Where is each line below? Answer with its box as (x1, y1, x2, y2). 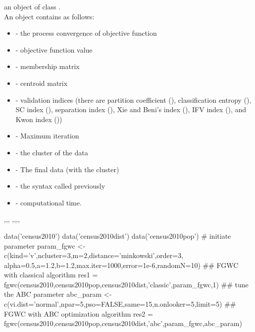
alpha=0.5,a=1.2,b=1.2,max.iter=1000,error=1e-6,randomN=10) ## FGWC (4, 260, 239, 270)
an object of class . (4, 1, 61, 11)
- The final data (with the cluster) (15, 164, 119, 174)
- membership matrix (15, 61, 80, 71)
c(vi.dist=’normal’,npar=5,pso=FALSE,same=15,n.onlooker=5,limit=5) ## (4, 299, 236, 309)
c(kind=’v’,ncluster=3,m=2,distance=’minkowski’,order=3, (4, 250, 184, 261)
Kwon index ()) (15, 114, 62, 124)
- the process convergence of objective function (15, 28, 157, 38)
